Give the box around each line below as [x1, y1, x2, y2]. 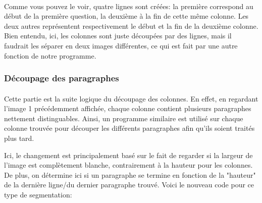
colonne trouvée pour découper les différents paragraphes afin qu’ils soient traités [4, 123, 255, 133]
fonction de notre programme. [4, 50, 96, 61]
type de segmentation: [4, 189, 72, 199]
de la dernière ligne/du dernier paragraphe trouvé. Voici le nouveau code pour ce [4, 179, 254, 190]
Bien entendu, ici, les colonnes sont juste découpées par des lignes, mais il [4, 30, 232, 41]
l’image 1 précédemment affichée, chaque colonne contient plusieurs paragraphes [4, 103, 251, 114]
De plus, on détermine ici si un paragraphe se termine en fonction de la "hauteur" [4, 169, 256, 180]
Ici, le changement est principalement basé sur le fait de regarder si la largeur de [4, 149, 253, 160]
